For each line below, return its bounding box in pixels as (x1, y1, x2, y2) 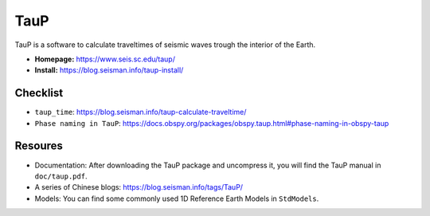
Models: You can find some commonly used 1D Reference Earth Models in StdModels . (34, 194, 319, 203)
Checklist (14, 86, 64, 100)
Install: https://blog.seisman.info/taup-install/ (34, 65, 184, 75)
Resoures (14, 139, 64, 153)
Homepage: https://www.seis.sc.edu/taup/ (34, 54, 175, 64)
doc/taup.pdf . (34, 171, 88, 181)
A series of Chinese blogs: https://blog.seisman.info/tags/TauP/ (34, 183, 243, 192)
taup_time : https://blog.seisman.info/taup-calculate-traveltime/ (34, 108, 247, 117)
